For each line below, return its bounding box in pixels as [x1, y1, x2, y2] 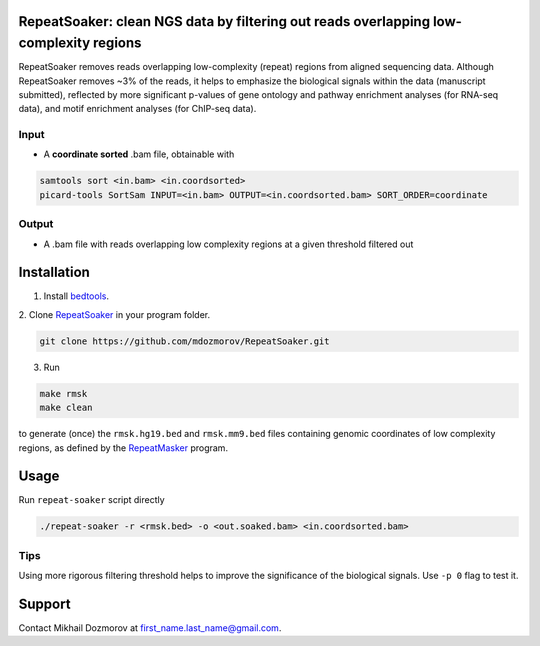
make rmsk [39, 388, 88, 399]
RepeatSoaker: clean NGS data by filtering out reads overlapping [18, 13, 430, 30]
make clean [39, 402, 93, 414]
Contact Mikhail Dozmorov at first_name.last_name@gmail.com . [18, 622, 282, 634]
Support [18, 595, 71, 612]
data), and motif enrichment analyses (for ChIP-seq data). [18, 103, 257, 115]
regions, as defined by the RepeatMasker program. [18, 441, 229, 454]
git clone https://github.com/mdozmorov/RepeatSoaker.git [39, 335, 330, 347]
